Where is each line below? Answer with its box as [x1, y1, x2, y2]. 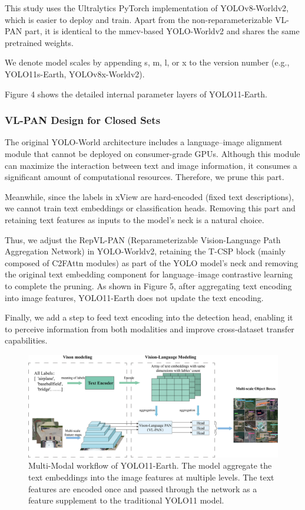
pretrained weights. [5, 36, 74, 48]
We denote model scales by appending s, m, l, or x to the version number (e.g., [5, 56, 290, 68]
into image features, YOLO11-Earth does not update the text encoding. [5, 291, 264, 303]
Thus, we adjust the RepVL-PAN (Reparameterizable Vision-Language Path [5, 233, 281, 246]
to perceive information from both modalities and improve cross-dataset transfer [5, 322, 294, 335]
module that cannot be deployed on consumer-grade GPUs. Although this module [5, 147, 300, 159]
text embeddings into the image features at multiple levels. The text [28, 470, 274, 483]
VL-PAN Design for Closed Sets [5, 113, 161, 127]
